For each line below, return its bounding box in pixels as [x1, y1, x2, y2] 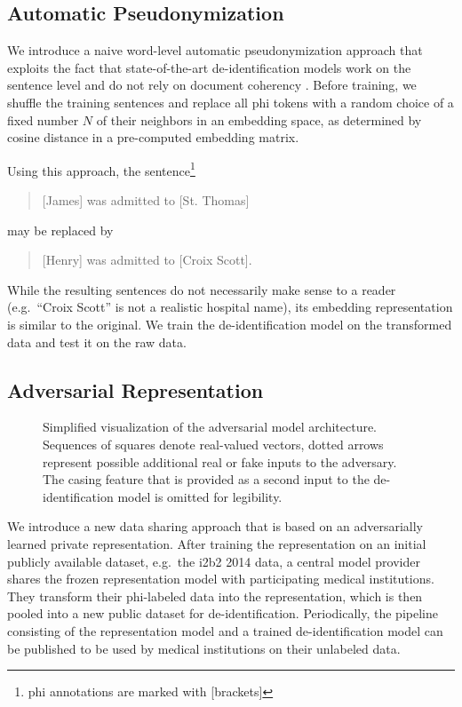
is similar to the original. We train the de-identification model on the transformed [7, 314, 452, 333]
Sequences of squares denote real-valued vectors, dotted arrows [43, 434, 384, 453]
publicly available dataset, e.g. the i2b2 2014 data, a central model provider [7, 552, 420, 570]
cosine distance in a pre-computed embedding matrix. [7, 128, 299, 147]
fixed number [7, 110, 79, 129]
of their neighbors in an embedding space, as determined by [96, 110, 422, 129]
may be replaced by [7, 220, 114, 239]
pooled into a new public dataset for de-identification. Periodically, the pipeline [7, 604, 438, 623]
